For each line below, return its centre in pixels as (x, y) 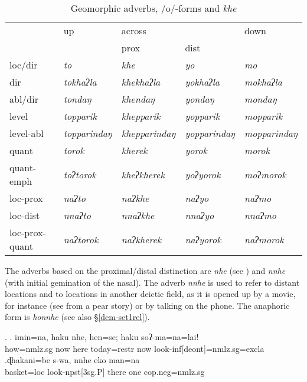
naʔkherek (141, 239)
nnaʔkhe (138, 215)
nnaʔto (77, 215)
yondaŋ (200, 99)
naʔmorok (264, 239)
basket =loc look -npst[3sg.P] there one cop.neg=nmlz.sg (105, 371)
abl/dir (24, 99)
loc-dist (25, 215)
